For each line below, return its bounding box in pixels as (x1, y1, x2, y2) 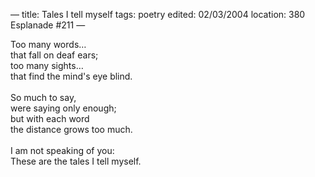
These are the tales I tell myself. (10, 155, 142, 167)
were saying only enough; (10, 102, 117, 114)
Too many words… (10, 39, 87, 50)
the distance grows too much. (10, 124, 133, 135)
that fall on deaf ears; (10, 49, 99, 61)
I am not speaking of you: (10, 145, 115, 156)
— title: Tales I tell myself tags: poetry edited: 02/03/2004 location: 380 (10, 9, 306, 20)
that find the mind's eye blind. (10, 70, 133, 82)
